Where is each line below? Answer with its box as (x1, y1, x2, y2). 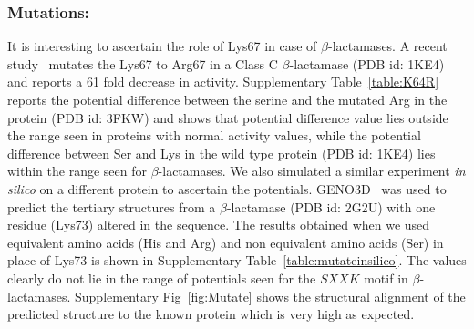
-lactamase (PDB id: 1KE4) (289, 54, 445, 73)
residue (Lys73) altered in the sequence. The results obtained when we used (7, 215, 430, 234)
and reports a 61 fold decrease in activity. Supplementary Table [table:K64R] (7, 72, 439, 91)
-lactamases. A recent (327, 36, 448, 56)
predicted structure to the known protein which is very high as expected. (7, 304, 415, 324)
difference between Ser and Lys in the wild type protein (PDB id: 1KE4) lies (7, 143, 436, 162)
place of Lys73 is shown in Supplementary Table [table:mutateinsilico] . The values (7, 251, 467, 270)
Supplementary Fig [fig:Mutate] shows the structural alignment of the (75, 286, 466, 305)
